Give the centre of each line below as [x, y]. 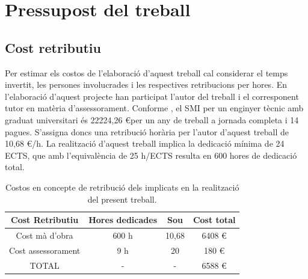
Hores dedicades [123, 220]
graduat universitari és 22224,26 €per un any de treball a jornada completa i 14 [152, 119]
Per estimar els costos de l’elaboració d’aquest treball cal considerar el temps [146, 72]
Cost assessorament [45, 250]
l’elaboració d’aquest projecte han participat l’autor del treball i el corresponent [152, 96]
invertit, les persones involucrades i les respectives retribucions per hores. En [146, 84]
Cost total [214, 220]
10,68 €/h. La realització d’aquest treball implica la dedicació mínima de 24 [145, 143]
